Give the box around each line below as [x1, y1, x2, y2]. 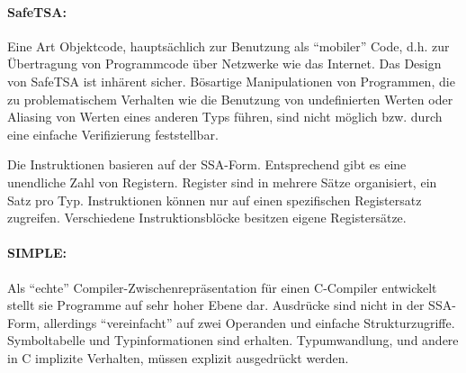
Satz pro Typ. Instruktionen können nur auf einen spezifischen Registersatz [7, 190, 422, 209]
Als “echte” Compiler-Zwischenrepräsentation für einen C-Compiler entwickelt [7, 277, 437, 296]
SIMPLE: [7, 243, 67, 262]
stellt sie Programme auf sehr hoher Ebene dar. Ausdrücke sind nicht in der [7, 296, 425, 314]
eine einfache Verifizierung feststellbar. [7, 124, 219, 143]
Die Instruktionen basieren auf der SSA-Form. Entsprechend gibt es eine [7, 155, 407, 174]
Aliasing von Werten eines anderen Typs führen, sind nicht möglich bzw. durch [7, 107, 443, 126]
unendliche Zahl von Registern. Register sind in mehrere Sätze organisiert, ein [7, 172, 437, 191]
